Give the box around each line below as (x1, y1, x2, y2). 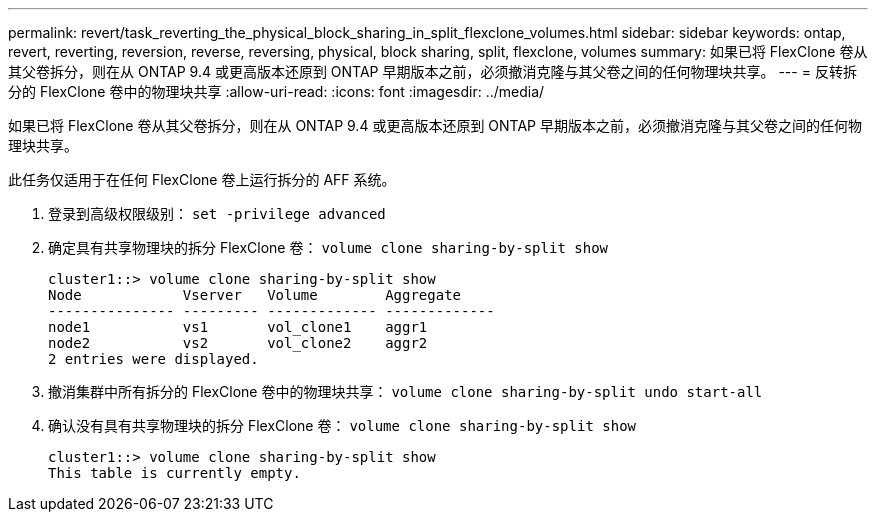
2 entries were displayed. (48, 351, 259, 367)
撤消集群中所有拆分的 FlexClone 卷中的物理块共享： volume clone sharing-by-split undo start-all (48, 383, 763, 400)
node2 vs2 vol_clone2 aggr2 (48, 335, 428, 351)
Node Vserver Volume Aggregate (48, 287, 462, 303)
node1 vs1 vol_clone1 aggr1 (48, 319, 428, 335)
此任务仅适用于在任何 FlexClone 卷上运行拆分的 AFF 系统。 (8, 171, 396, 188)
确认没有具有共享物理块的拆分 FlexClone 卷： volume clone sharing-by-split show (48, 417, 636, 434)
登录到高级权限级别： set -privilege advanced (48, 205, 386, 222)
